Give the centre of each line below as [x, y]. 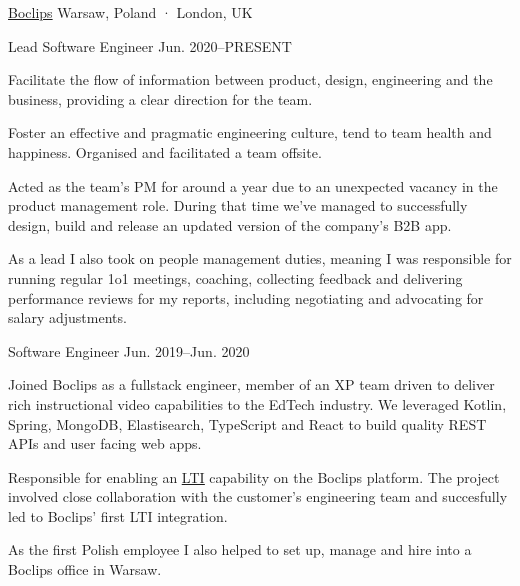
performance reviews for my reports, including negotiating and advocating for [246, 297]
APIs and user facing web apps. [105, 443]
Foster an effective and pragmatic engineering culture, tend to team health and [250, 132]
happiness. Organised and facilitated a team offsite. [165, 151]
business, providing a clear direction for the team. [160, 98]
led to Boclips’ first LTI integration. [118, 515]
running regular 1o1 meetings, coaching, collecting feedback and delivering [235, 277]
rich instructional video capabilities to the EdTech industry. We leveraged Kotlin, [257, 403]
